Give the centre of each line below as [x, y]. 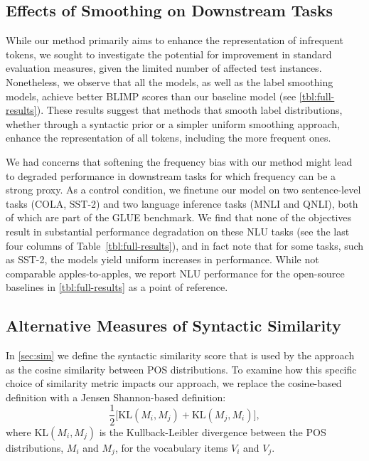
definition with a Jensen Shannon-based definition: [116, 397]
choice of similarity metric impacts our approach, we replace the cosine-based [174, 383]
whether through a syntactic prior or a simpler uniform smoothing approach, [173, 123]
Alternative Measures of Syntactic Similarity [173, 325]
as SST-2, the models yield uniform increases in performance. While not [162, 259]
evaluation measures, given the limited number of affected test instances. [164, 68]
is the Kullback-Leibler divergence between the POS [213, 431]
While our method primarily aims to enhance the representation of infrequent [175, 40]
